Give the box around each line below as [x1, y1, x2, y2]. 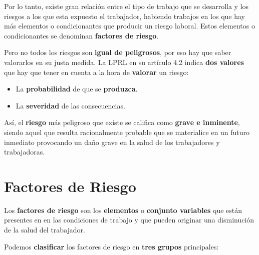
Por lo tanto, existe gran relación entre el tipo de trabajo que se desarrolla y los [4, 1, 249, 11]
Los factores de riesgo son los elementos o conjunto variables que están [4, 204, 242, 215]
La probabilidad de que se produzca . [16, 83, 138, 94]
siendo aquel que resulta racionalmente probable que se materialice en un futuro [4, 126, 250, 137]
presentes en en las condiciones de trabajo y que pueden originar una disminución [4, 214, 254, 225]
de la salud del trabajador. [4, 224, 85, 235]
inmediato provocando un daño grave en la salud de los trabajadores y [4, 136, 220, 147]
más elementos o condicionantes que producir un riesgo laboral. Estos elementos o [4, 20, 255, 31]
